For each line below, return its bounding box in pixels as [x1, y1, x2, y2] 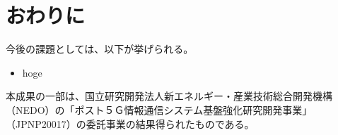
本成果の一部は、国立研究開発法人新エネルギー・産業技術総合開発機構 [6, 89, 332, 103]
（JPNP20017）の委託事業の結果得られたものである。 [6, 116, 255, 131]
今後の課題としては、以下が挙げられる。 [6, 41, 194, 56]
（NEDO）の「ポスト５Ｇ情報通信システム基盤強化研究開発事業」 [6, 102, 313, 117]
